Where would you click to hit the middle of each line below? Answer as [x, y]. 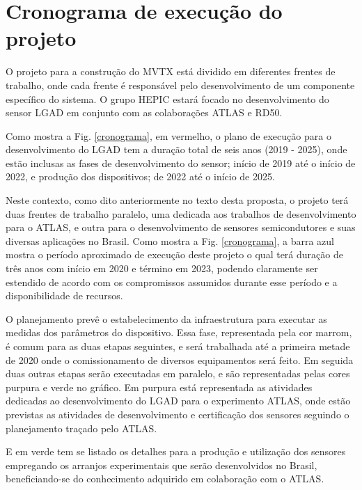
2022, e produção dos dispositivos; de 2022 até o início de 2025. [140, 176]
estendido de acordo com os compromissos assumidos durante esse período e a [172, 282]
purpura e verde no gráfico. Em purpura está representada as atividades [159, 387]
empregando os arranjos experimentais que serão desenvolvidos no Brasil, [162, 465]
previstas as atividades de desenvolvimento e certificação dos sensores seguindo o [178, 414]
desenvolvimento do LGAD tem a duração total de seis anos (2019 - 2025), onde [176, 149]
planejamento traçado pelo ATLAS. [81, 428]
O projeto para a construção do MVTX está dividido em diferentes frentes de [171, 71]
